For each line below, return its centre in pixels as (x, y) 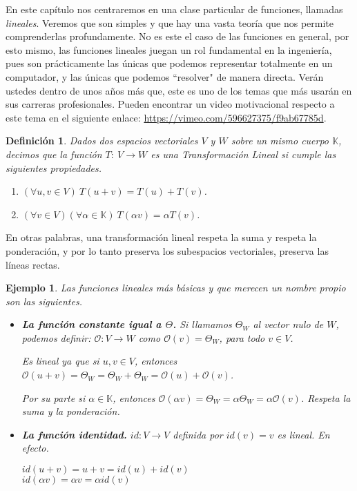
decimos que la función (54, 154)
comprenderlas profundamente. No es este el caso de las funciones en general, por (177, 36)
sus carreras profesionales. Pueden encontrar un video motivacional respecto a (170, 104)
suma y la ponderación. (71, 411)
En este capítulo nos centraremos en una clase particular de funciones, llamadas (174, 9)
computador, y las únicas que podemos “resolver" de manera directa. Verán (165, 76)
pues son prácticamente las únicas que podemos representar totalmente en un (169, 63)
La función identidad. (74, 434)
